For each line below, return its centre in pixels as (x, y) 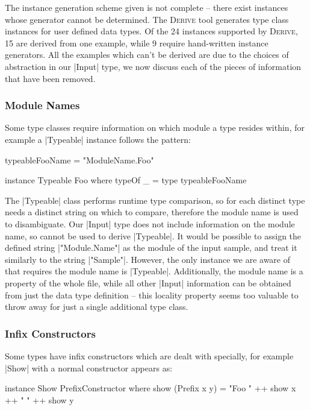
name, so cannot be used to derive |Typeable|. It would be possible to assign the (153, 235)
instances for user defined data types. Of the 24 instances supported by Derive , (151, 31)
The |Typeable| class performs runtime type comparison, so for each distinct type (155, 200)
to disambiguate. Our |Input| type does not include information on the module (150, 223)
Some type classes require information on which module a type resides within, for (155, 128)
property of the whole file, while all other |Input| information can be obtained (148, 282)
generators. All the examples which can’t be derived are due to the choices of (147, 55)
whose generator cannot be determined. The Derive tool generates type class (147, 19)
